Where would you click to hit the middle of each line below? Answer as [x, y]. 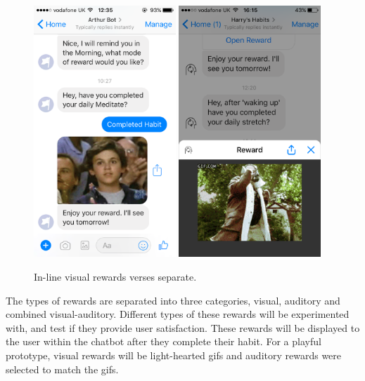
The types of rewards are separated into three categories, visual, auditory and [173, 300]
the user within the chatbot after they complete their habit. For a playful [164, 341]
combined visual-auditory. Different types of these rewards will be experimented [178, 314]
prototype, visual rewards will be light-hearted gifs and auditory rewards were [174, 355]
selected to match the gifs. [62, 369]
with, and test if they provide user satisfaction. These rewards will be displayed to [183, 327]
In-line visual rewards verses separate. [115, 276]
